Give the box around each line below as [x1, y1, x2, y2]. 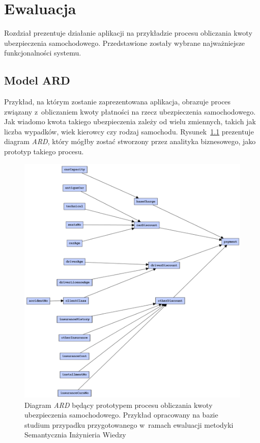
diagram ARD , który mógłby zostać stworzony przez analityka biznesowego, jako [4, 136, 256, 147]
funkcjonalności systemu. [4, 47, 81, 58]
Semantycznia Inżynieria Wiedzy [24, 429, 126, 440]
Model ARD [4, 72, 70, 88]
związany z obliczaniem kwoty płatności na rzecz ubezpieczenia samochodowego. [4, 106, 256, 117]
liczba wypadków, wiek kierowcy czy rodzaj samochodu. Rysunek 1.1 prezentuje [4, 126, 254, 136]
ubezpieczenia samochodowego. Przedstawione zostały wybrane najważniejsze [4, 37, 245, 48]
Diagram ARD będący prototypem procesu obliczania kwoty [24, 399, 213, 410]
